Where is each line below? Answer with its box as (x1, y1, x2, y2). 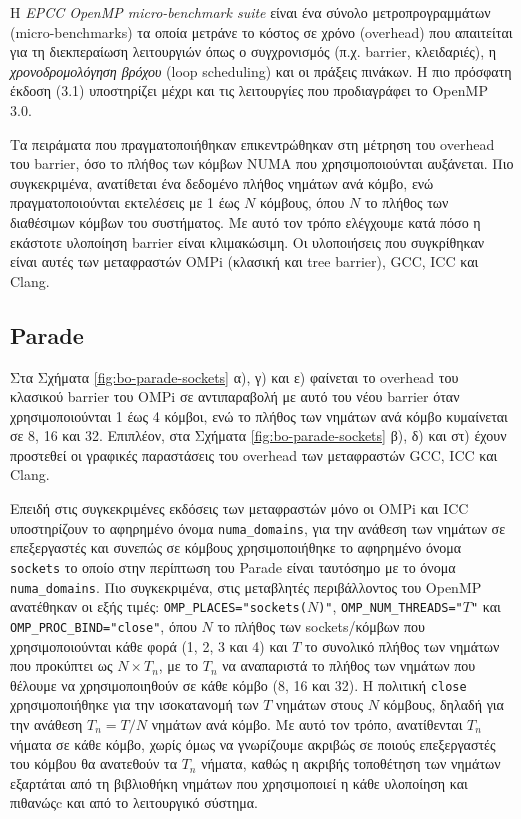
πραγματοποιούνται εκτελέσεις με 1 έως (10, 192, 240, 213)
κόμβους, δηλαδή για (383, 694, 504, 715)
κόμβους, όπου (259, 192, 345, 213)
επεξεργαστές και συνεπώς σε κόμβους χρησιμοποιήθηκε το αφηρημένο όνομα (10, 537, 462, 558)
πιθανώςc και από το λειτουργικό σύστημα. (10, 792, 258, 813)
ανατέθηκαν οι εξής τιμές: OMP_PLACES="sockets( (10, 596, 307, 617)
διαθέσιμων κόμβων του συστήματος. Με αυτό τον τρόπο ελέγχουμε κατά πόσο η (10, 211, 481, 232)
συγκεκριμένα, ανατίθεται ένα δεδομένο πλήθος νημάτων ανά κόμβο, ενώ (10, 172, 434, 193)
